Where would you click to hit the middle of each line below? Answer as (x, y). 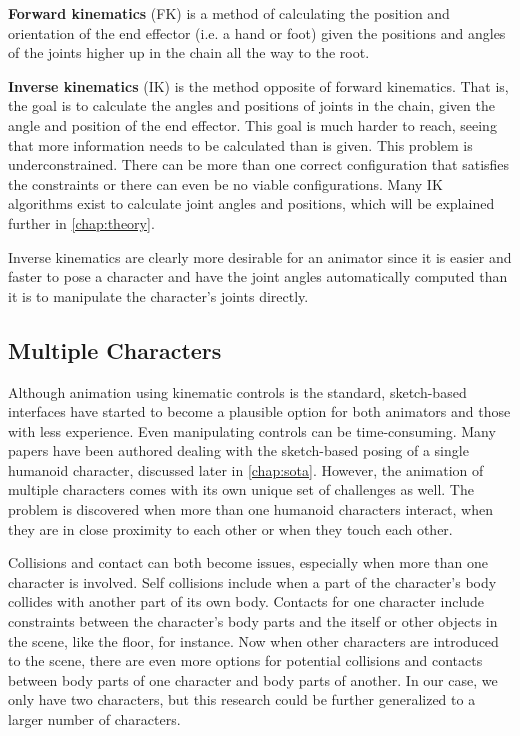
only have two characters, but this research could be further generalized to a (242, 699)
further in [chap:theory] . (81, 222)
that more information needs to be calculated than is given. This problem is (240, 144)
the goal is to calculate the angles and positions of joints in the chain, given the (251, 105)
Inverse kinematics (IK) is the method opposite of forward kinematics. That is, (258, 85)
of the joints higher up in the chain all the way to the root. (189, 52)
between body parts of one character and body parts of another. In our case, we (253, 679)
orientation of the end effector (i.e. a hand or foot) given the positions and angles (257, 32)
